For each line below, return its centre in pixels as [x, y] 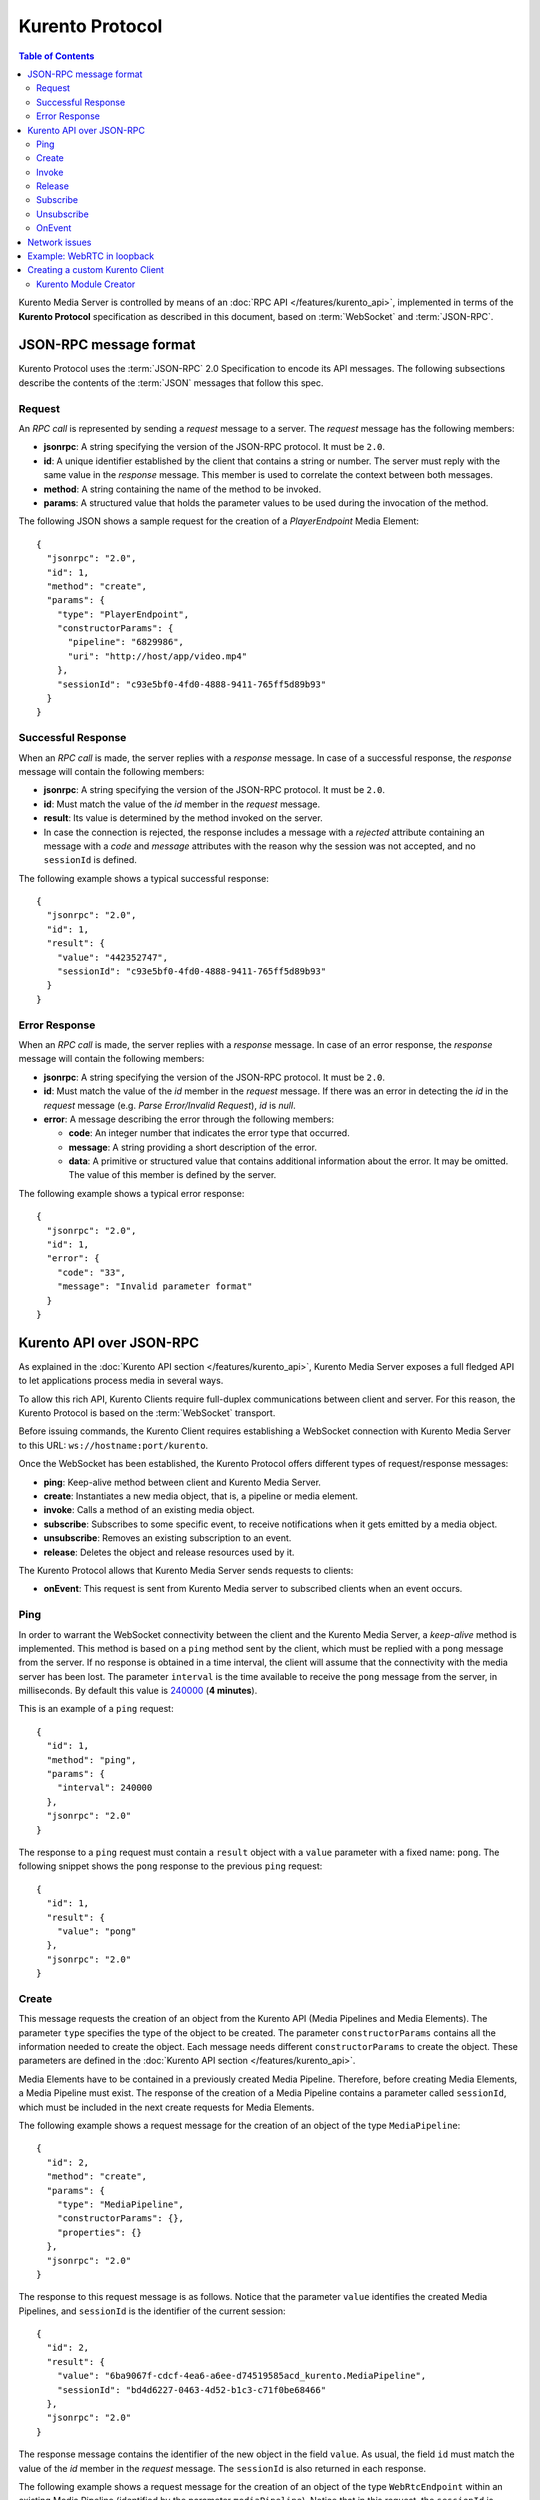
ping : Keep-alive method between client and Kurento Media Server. [182, 1482]
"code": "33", [91, 1272]
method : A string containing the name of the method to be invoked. [182, 489]
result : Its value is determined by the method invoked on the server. [183, 818]
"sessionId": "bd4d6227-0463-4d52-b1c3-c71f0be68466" [191, 2389]
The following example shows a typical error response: [131, 1193]
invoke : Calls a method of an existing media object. [149, 1510]
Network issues [59, 242]
